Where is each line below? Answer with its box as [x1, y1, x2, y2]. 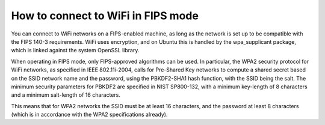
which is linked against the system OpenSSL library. [11, 47, 140, 54]
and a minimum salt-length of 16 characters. [11, 91, 120, 99]
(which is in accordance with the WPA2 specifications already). [11, 111, 168, 118]
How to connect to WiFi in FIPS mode [11, 9, 199, 22]
